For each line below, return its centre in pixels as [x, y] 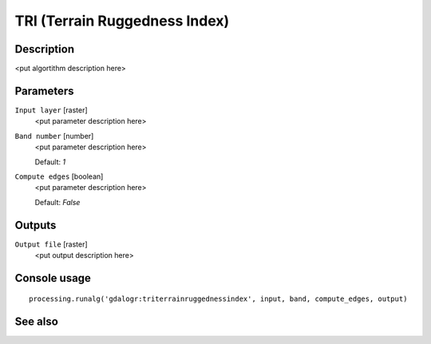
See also [37, 322]
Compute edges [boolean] [59, 176]
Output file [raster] [51, 244]
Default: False [57, 202]
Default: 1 [50, 162]
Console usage [53, 278]
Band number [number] [54, 136]
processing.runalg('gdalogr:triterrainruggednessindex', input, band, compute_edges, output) [218, 299]
